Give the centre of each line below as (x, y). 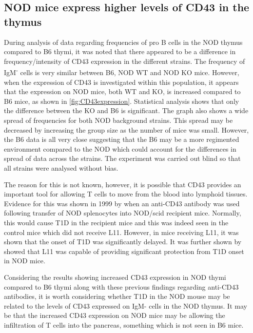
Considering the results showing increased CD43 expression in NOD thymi (115, 277)
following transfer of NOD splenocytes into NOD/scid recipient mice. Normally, (123, 213)
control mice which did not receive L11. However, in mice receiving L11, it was (121, 232)
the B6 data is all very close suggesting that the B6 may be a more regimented (122, 139)
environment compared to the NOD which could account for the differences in (120, 148)
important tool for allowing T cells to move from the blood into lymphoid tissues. (126, 194)
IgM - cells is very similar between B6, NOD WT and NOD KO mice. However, (122, 72)
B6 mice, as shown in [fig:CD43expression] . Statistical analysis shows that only (122, 101)
